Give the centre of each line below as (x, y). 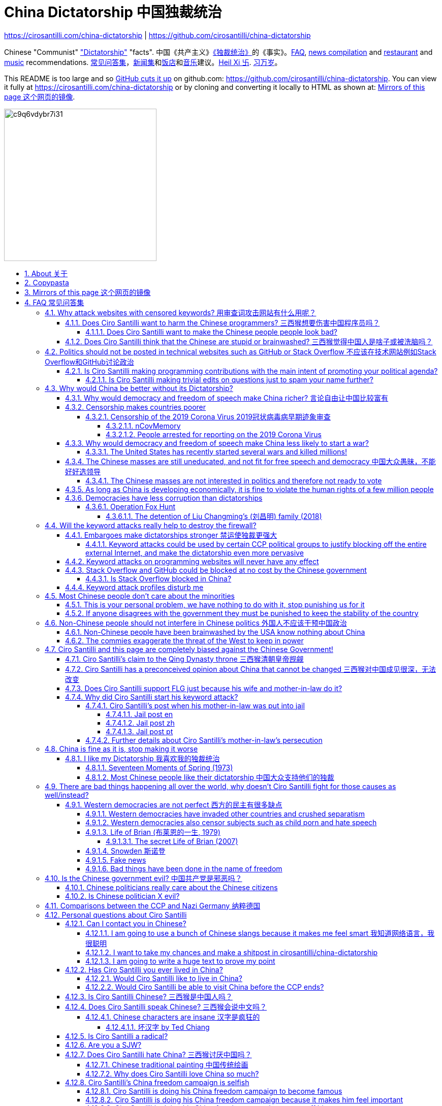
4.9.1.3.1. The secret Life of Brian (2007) (172, 841)
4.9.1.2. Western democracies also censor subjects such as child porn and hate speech (231, 822)
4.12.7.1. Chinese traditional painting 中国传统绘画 (167, 1064)
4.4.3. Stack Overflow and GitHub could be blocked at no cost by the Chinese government (216, 570)
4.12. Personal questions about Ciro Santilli (116, 915)
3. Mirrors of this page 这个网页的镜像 (88, 292)
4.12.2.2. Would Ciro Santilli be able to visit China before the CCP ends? (205, 987)
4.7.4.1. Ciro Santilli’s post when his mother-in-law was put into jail (195, 705)
